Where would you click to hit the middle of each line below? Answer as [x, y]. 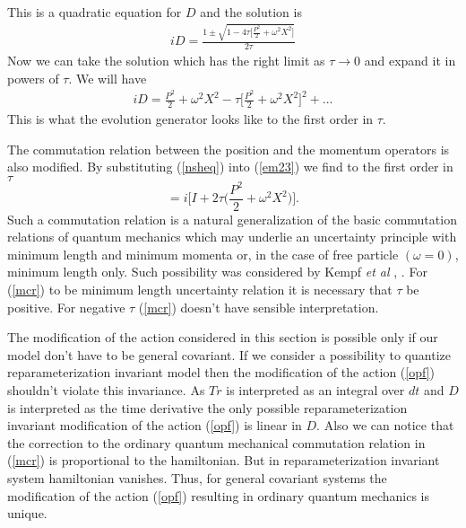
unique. [27, 513]
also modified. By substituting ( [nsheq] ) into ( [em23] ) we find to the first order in [230, 167]
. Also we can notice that [385, 425]
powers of [33, 78]
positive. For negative [66, 307]
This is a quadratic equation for [95, 12]
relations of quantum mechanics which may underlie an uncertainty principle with [232, 237]
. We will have [108, 78]
